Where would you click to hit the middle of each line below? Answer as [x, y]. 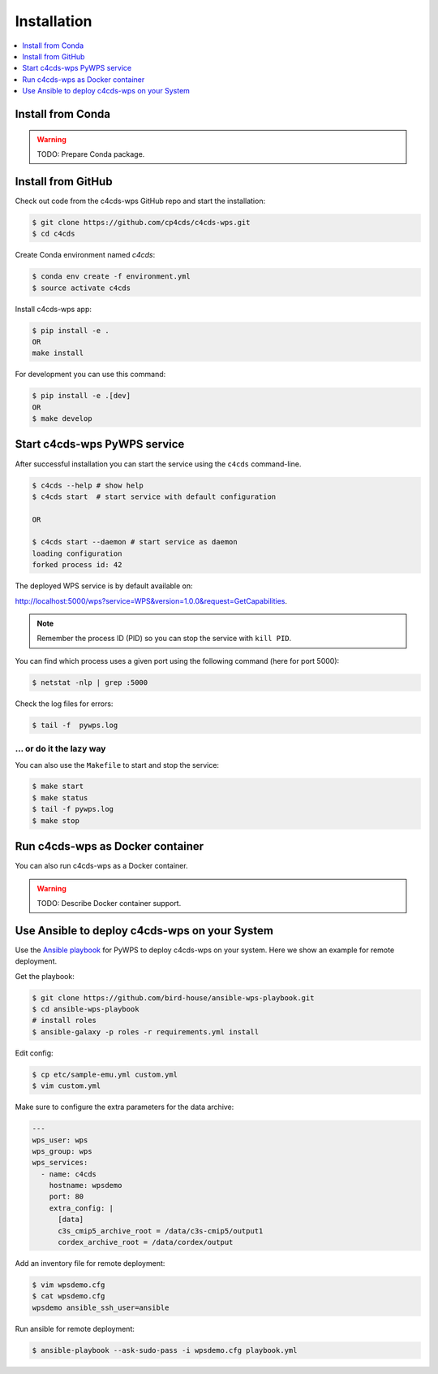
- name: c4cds [69, 1174]
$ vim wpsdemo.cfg [69, 1285]
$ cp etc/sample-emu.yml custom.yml [105, 1074]
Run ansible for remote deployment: [75, 1328]
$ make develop [62, 419]
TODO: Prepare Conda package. [91, 154]
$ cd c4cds [54, 234]
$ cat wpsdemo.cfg [69, 1296]
